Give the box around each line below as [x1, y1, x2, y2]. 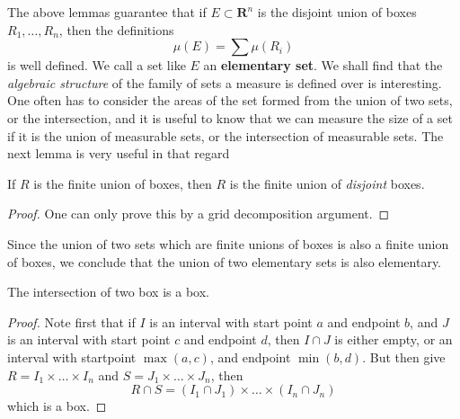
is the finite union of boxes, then [33, 174, 212, 192]
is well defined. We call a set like [7, 56, 186, 75]
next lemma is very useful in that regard [7, 144, 230, 163]
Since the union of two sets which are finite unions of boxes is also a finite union [7, 234, 449, 253]
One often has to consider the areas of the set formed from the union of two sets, [7, 91, 453, 110]
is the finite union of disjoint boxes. [229, 174, 425, 192]
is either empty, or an [334, 330, 453, 349]
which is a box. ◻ [7, 397, 107, 415]
